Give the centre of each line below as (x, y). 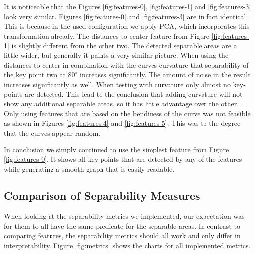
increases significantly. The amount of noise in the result (165, 75)
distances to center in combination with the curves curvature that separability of (126, 65)
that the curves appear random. (52, 132)
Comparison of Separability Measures (102, 195)
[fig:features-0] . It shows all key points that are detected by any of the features (123, 159)
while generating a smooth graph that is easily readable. (89, 169)
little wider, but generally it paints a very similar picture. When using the (116, 55)
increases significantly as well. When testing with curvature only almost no (117, 84)
